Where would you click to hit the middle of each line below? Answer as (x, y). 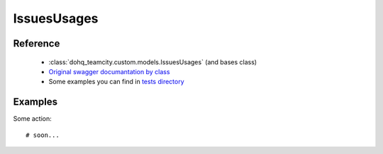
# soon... (43, 135)
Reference (37, 43)
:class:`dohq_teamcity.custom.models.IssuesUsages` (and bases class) (153, 62)
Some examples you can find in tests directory (116, 82)
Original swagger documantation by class (109, 71)
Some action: (33, 119)
